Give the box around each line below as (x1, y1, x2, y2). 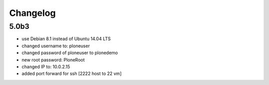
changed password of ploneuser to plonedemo (21, 50, 118, 56)
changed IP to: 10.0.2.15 (21, 64, 70, 70)
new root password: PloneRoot (21, 57, 85, 63)
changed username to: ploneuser (21, 43, 90, 49)
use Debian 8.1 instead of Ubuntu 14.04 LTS (21, 36, 111, 42)
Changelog (9, 7, 56, 18)
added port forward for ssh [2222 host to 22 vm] (21, 71, 122, 77)
